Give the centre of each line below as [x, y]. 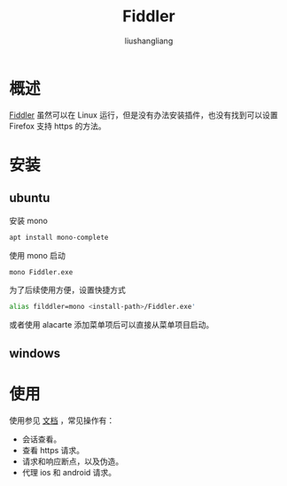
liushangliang [149, 41]
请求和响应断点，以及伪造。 [73, 461]
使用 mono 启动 [38, 255]
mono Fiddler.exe [41, 272]
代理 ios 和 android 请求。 [69, 472]
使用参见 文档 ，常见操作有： [62, 420]
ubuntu [30, 198]
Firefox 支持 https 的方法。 [58, 126]
